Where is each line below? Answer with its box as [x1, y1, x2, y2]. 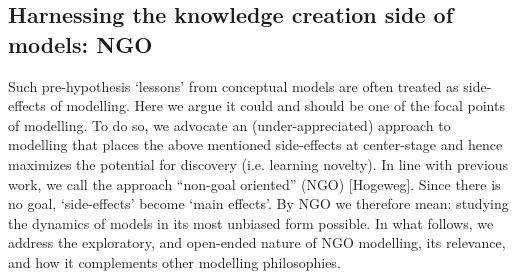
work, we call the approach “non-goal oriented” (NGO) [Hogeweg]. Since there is [8, 173, 501, 194]
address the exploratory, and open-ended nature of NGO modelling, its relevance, [8, 232, 506, 253]
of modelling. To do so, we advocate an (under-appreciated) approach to [8, 114, 451, 135]
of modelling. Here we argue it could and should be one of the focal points [50, 95, 505, 116]
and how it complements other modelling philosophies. [8, 251, 341, 272]
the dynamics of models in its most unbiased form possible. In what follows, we [8, 212, 494, 233]
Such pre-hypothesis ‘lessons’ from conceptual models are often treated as [8, 75, 459, 96]
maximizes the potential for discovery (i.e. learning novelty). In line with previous [8, 153, 509, 174]
